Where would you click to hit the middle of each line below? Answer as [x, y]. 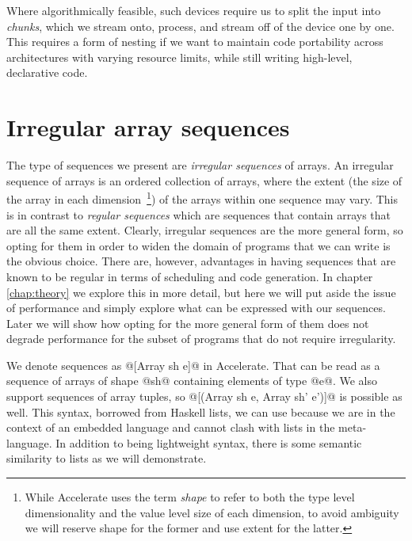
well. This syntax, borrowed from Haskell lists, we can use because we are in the [201, 411]
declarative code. [47, 72]
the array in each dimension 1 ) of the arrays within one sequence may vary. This [202, 198]
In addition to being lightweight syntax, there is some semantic [209, 442]
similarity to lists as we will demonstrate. [107, 458]
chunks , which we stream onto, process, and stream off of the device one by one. [200, 26]
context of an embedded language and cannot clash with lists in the [171, 427]
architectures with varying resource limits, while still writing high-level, [179, 57]
